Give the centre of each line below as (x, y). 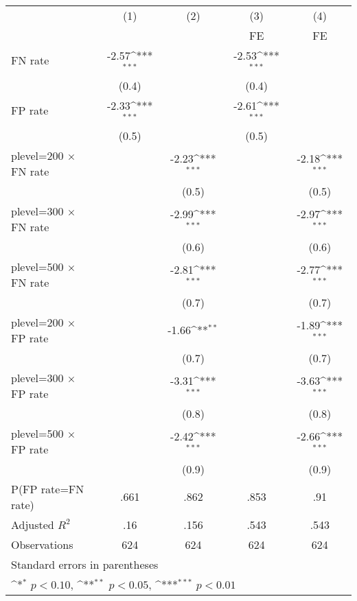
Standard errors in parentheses (85, 564)
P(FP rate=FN (48, 488)
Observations (42, 544)
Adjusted (33, 524)
